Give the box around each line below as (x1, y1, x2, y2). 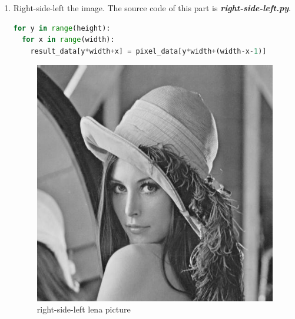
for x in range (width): (22, 35, 115, 44)
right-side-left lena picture (37, 303, 131, 315)
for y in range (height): (13, 24, 111, 32)
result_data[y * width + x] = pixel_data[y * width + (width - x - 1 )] (30, 47, 267, 55)
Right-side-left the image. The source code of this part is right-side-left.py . (13, 2, 291, 14)
